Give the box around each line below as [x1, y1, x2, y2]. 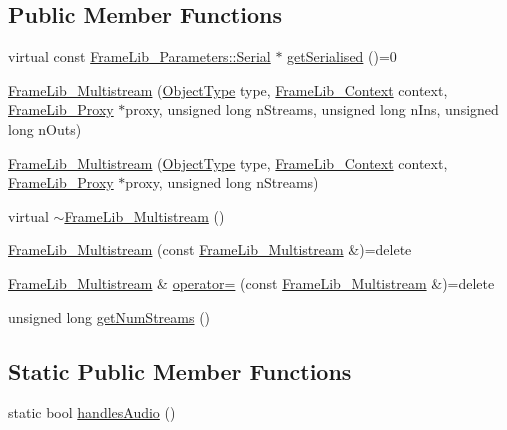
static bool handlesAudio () [8, 402, 176, 423]
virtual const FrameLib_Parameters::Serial [8, 46, 271, 67]
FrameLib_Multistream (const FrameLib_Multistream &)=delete [8, 239, 412, 260]
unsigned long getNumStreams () [8, 306, 211, 327]
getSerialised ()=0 [287, 46, 397, 67]
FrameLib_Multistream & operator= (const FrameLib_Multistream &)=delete [8, 272, 495, 293]
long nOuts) [8, 118, 82, 139]
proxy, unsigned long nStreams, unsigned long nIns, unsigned [125, 99, 499, 120]
